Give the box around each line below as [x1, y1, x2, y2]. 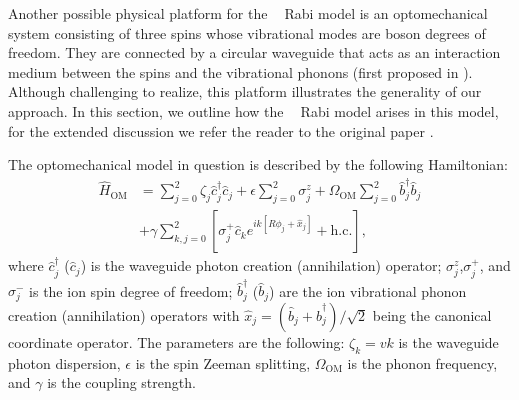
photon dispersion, [8, 352, 121, 373]
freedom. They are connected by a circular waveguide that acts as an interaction [8, 42, 501, 63]
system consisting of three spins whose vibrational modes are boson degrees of [8, 22, 486, 43]
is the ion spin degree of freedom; [29, 280, 233, 301]
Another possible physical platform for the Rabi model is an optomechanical [8, 3, 488, 23]
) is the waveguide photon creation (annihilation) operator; [80, 255, 442, 276]
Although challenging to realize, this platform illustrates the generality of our [8, 81, 482, 102]
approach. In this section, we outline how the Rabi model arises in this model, [8, 100, 499, 121]
